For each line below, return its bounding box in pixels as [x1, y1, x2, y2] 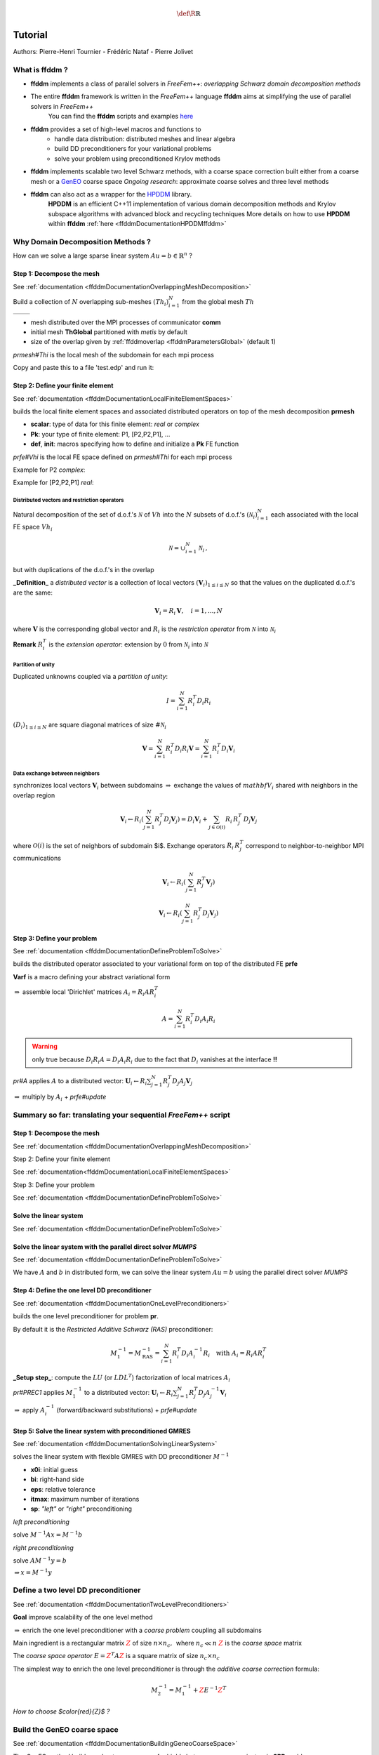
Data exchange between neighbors [13, 769, 100, 777]
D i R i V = [174, 745, 200, 755]
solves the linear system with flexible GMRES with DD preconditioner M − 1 [13, 1452, 230, 1461]
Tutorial [13, 29, 48, 41]
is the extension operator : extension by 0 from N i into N [48, 640, 208, 650]
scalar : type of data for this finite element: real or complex [30, 420, 200, 428]
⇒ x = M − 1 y [14, 1568, 53, 1577]
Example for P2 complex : [13, 465, 86, 474]
